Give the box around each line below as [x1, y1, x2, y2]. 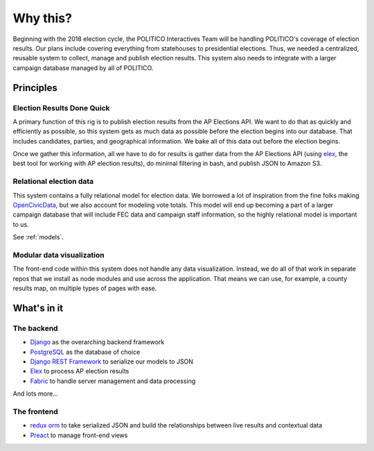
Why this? [12, 10, 73, 26]
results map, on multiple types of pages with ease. [12, 284, 157, 293]
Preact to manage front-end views [30, 431, 128, 439]
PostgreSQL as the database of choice [30, 348, 141, 356]
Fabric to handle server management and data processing [30, 377, 196, 385]
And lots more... [12, 389, 58, 398]
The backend [12, 323, 58, 333]
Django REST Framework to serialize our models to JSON [30, 357, 194, 366]
